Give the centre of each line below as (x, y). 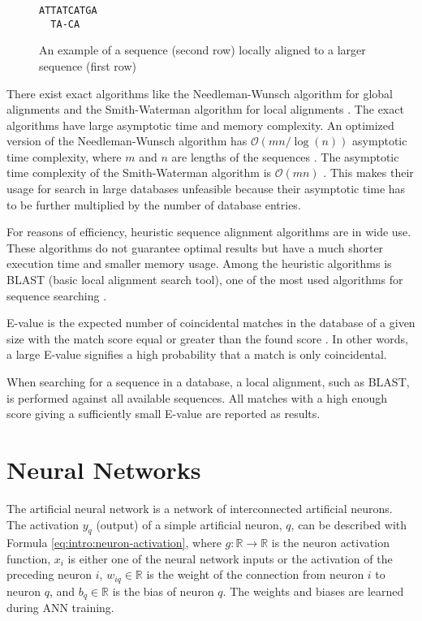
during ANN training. (60, 608)
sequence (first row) (88, 65)
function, (29, 558)
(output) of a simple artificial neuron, (189, 524)
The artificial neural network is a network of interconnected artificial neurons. (200, 508)
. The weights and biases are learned (313, 591)
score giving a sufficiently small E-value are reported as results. (164, 414)
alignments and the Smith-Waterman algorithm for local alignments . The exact (205, 109)
